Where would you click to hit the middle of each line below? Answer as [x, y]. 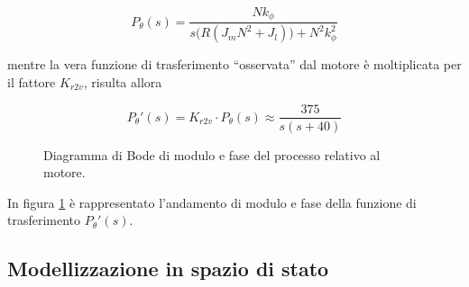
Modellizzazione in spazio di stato [168, 269]
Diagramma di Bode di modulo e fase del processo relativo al [212, 154]
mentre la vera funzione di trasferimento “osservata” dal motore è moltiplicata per [234, 64]
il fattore [32, 81]
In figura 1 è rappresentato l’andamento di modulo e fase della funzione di [212, 202]
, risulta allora [123, 81]
